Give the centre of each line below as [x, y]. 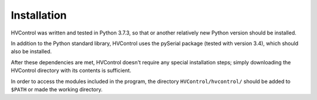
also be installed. [31, 51]
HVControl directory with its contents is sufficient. [71, 71]
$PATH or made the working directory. [57, 89]
